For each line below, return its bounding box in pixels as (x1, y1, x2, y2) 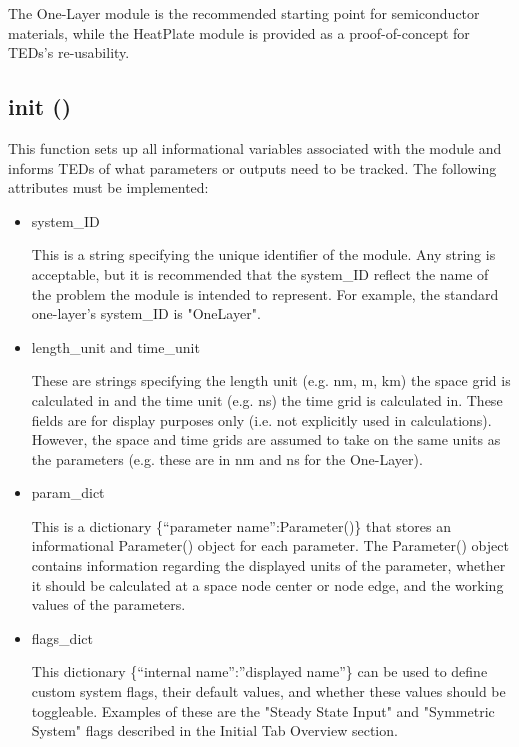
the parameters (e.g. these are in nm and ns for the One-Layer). (31, 448, 423, 469)
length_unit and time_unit (31, 336, 200, 357)
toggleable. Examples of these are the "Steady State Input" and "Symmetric (31, 700, 495, 721)
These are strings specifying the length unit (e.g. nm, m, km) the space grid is (31, 370, 511, 391)
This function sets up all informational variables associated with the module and (8, 137, 502, 158)
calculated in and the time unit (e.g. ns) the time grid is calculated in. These (31, 389, 503, 410)
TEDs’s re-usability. (8, 42, 130, 63)
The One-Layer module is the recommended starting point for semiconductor (8, 3, 480, 23)
